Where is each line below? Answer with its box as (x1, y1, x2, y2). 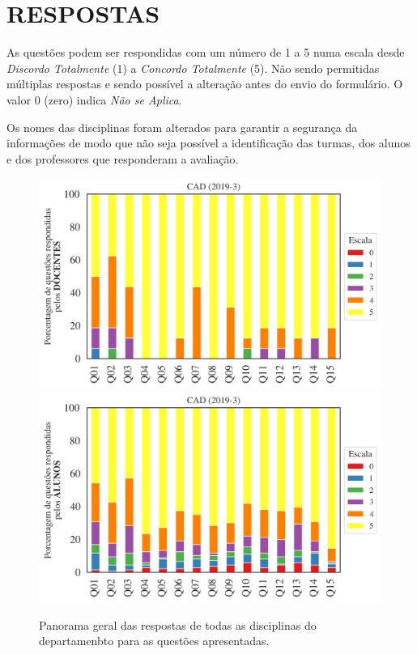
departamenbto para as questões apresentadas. (39, 632, 270, 649)
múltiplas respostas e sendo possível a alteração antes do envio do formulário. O (6, 75, 403, 92)
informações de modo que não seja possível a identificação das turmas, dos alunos (6, 134, 411, 151)
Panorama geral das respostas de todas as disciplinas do (39, 616, 317, 633)
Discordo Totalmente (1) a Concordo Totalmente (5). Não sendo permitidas (6, 59, 380, 76)
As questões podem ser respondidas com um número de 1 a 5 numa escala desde (6, 44, 405, 61)
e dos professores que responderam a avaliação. (6, 150, 239, 167)
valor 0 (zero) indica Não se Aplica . (6, 91, 182, 108)
